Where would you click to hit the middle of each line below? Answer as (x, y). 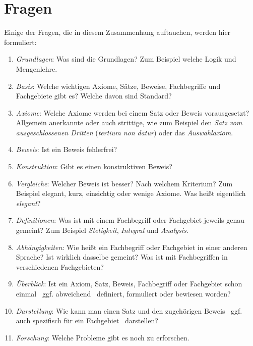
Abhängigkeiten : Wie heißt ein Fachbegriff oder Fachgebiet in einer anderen (132, 247)
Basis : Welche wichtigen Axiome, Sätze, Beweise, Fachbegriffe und (118, 86)
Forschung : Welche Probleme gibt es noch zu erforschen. (103, 337)
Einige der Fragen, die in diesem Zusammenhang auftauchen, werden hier (117, 32)
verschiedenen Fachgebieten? (60, 266)
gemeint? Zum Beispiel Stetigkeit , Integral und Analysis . (102, 230)
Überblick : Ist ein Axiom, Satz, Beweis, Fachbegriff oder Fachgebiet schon (129, 284)
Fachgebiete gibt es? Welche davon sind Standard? (94, 96)
